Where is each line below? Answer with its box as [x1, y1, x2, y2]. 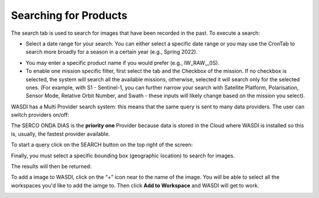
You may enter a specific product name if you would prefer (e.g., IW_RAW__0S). [25, 59, 220, 66]
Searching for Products [11, 9, 128, 22]
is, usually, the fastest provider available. [11, 130, 110, 137]
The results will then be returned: [11, 163, 92, 170]
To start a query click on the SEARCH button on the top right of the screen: [11, 141, 193, 148]
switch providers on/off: [11, 111, 70, 118]
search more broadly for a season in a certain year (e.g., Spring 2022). [25, 48, 198, 55]
